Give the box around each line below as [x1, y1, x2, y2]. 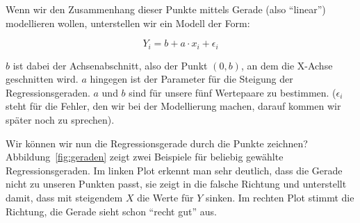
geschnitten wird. [6, 72, 79, 86]
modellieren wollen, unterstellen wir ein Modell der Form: [6, 15, 250, 30]
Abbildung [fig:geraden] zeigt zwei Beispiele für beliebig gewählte [6, 149, 284, 164]
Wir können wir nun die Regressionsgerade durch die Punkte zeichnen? [6, 135, 308, 150]
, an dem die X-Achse [240, 58, 333, 72]
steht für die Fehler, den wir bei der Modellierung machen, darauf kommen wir [6, 99, 341, 113]
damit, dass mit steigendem [6, 190, 123, 204]
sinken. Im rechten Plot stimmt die [205, 190, 354, 204]
